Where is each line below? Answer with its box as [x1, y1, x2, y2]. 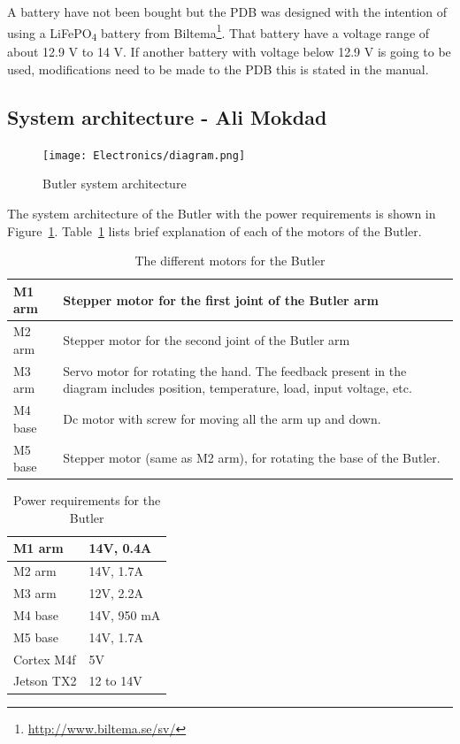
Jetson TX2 [13, 671, 77, 690]
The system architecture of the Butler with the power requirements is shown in [7, 204, 436, 223]
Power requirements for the [13, 491, 161, 510]
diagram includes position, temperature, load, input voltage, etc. [63, 379, 412, 397]
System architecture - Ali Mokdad [7, 103, 327, 130]
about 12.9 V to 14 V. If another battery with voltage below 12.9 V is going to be [7, 42, 451, 61]
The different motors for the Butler [134, 251, 326, 270]
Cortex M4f [13, 649, 76, 668]
